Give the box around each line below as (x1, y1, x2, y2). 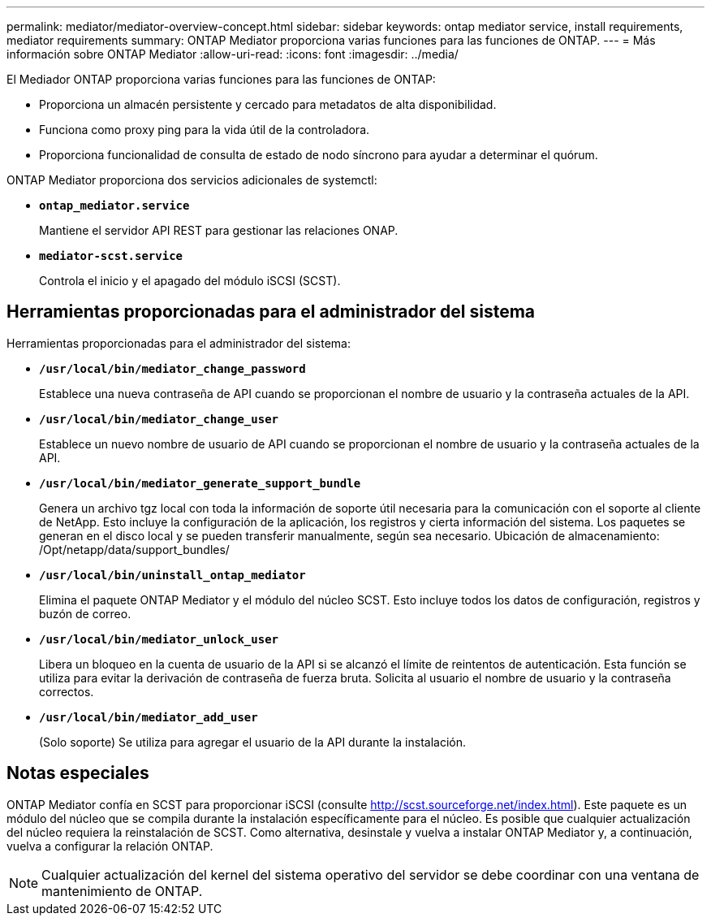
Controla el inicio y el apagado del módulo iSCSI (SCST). (39, 274, 341, 288)
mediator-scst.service (39, 249, 183, 262)
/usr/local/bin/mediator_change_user (39, 412, 279, 426)
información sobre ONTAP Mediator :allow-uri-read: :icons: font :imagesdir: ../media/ (6, 47, 459, 61)
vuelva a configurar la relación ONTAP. (6, 838, 213, 853)
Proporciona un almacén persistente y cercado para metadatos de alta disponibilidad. (39, 97, 497, 111)
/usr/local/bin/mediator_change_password (39, 361, 306, 375)
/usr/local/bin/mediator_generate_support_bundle (39, 476, 361, 490)
